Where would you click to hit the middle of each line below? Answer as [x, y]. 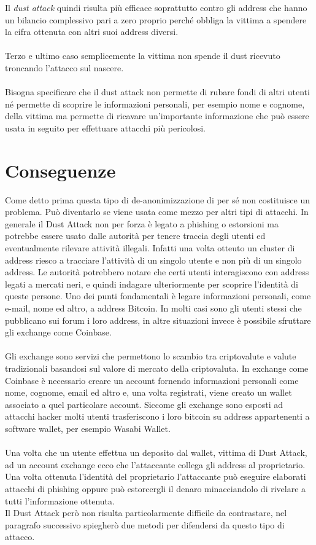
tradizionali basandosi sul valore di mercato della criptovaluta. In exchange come [157, 368]
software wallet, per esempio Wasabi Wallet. [88, 428]
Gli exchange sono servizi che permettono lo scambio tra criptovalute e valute [151, 356]
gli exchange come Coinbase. [58, 332]
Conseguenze [60, 170]
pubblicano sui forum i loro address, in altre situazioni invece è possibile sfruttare [158, 320]
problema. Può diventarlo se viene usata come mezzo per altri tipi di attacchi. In [157, 212]
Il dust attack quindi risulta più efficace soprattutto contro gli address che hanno [156, 7]
